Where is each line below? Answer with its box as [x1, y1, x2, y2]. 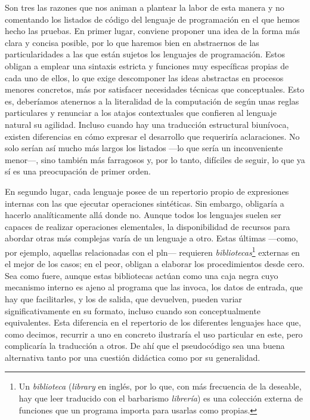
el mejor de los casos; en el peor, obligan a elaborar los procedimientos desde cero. [5, 257, 305, 270]
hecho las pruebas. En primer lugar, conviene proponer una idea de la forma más [5, 24, 300, 37]
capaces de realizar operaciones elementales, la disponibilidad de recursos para [5, 220, 290, 232]
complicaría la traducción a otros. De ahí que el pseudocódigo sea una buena [5, 339, 285, 352]
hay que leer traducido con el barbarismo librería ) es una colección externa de [18, 392, 303, 404]
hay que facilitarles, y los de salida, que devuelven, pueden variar [5, 292, 242, 305]
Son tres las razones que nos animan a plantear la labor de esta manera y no [5, 1, 284, 13]
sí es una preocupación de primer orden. [5, 165, 151, 177]
